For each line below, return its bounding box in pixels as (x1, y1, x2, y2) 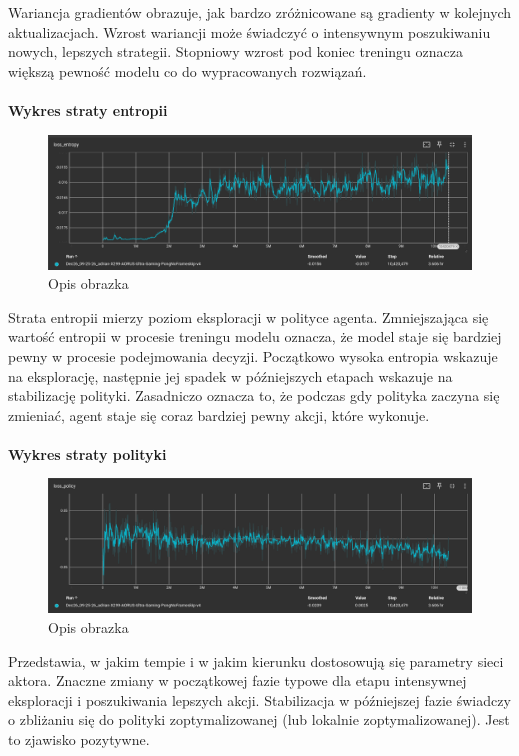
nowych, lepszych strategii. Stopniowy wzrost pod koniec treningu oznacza (8, 41, 463, 62)
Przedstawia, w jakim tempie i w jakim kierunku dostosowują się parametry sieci (8, 650, 504, 671)
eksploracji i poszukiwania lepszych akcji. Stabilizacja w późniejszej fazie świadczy (8, 689, 511, 710)
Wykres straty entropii (8, 99, 168, 120)
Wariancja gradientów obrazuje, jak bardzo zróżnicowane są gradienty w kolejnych (8, 2, 512, 22)
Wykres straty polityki (8, 443, 167, 464)
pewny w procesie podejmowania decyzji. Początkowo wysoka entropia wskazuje (8, 345, 498, 366)
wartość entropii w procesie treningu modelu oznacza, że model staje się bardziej (8, 326, 502, 347)
